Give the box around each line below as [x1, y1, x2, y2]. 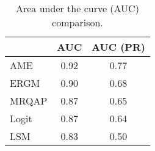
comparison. [52, 15, 103, 29]
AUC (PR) [92, 40, 145, 54]
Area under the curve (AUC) [15, 1, 139, 15]
